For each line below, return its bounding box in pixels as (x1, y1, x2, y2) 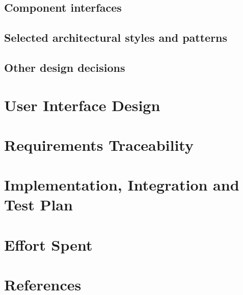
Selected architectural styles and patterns (4, 30, 228, 45)
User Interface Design (4, 94, 160, 115)
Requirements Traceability (4, 134, 194, 155)
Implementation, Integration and (4, 174, 239, 195)
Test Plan (4, 194, 73, 215)
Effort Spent (4, 234, 93, 255)
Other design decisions (4, 59, 125, 75)
